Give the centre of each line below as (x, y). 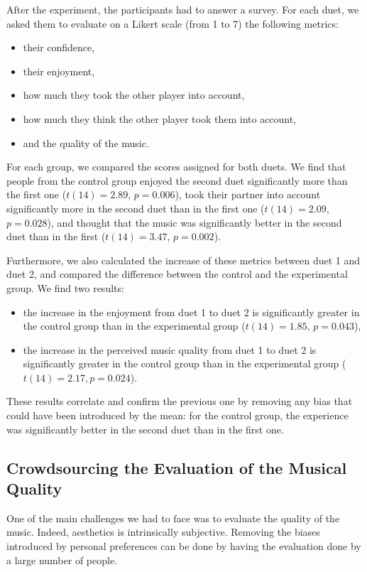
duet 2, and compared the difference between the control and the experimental (177, 274)
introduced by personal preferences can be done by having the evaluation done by (184, 546)
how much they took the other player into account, (134, 95)
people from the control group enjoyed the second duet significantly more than (177, 180)
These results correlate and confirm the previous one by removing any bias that (180, 401)
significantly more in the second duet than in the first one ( (136, 208)
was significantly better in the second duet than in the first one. (145, 429)
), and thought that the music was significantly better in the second (195, 222)
